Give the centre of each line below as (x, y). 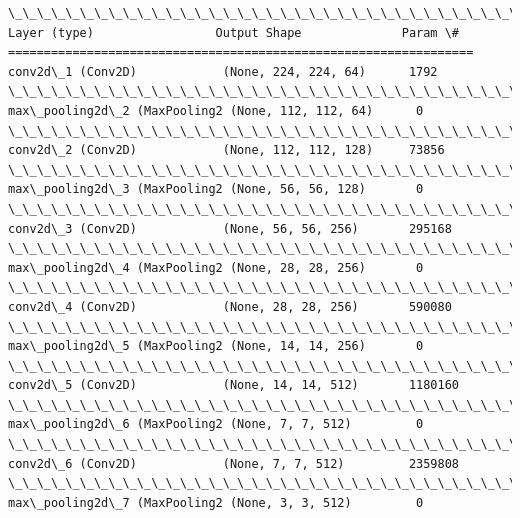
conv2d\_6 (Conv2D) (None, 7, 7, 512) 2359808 (234, 463)
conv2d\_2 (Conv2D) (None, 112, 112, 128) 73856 (226, 150)
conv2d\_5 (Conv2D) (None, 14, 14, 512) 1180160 (234, 385)
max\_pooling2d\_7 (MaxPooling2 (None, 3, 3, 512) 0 (216, 502)
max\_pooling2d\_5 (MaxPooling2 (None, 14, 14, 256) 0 (216, 346)
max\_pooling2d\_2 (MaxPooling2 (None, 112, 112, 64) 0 (216, 110)
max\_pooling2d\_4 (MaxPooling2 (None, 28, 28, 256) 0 (216, 267)
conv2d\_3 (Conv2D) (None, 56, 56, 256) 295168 (230, 228)
